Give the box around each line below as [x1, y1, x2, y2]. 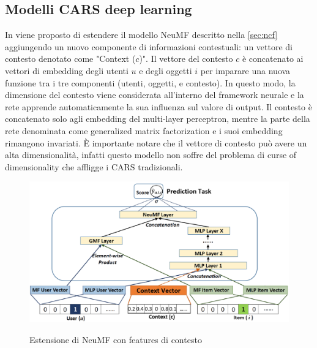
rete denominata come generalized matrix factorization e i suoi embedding [5, 124, 283, 137]
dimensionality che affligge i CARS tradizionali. [5, 160, 183, 173]
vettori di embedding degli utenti [5, 64, 129, 77]
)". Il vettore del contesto [139, 52, 233, 65]
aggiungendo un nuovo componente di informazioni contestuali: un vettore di [5, 40, 293, 53]
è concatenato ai [242, 52, 304, 65]
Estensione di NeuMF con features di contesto [29, 333, 202, 346]
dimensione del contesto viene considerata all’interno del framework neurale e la [5, 88, 304, 101]
